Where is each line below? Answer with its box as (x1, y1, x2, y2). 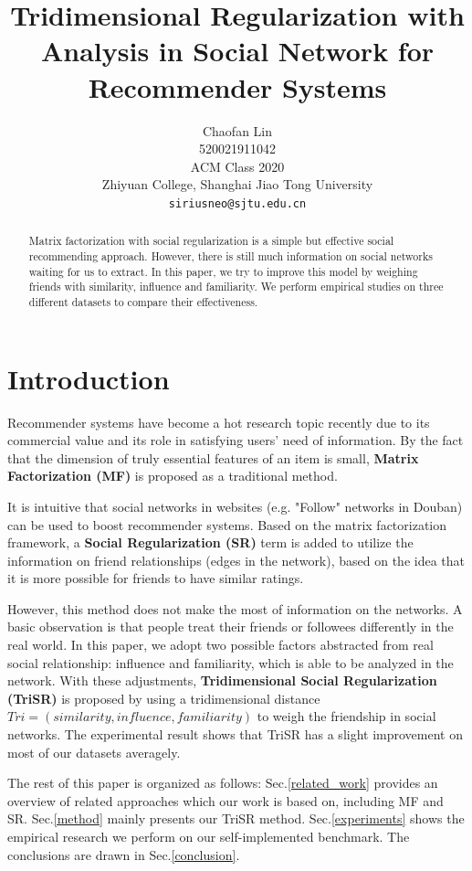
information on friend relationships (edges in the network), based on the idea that (7, 550, 466, 569)
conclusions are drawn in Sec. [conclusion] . (7, 844, 240, 864)
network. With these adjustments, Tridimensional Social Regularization (7, 671, 437, 690)
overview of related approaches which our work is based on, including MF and (7, 791, 444, 810)
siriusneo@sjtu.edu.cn (168, 197, 307, 210)
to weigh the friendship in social (257, 706, 436, 726)
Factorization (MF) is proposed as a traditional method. (7, 466, 338, 485)
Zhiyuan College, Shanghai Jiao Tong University (101, 175, 373, 194)
